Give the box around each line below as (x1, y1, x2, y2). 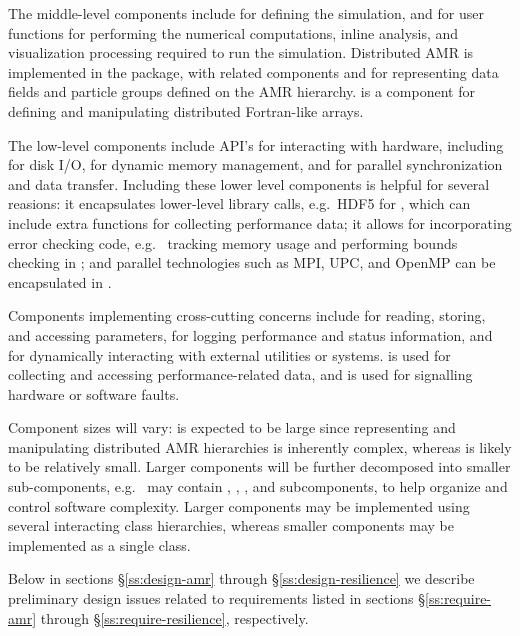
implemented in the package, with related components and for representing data (8, 61, 499, 82)
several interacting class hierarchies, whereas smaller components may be (8, 515, 454, 536)
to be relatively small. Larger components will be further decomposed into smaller (8, 456, 511, 477)
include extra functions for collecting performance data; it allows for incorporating (8, 212, 512, 233)
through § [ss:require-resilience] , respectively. (40, 607, 309, 628)
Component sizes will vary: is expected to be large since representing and (8, 417, 456, 438)
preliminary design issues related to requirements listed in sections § (8, 588, 426, 609)
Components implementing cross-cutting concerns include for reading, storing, (8, 305, 486, 326)
